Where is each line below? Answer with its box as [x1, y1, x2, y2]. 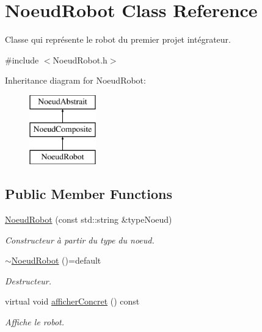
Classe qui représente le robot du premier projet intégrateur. [5, 33, 231, 46]
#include [5, 53, 39, 66]
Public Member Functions [5, 184, 172, 203]
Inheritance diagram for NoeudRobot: [5, 74, 146, 87]
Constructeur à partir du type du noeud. [5, 233, 155, 246]
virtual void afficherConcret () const [5, 295, 140, 308]
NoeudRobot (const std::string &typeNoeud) [5, 213, 172, 226]
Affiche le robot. [5, 316, 65, 328]
